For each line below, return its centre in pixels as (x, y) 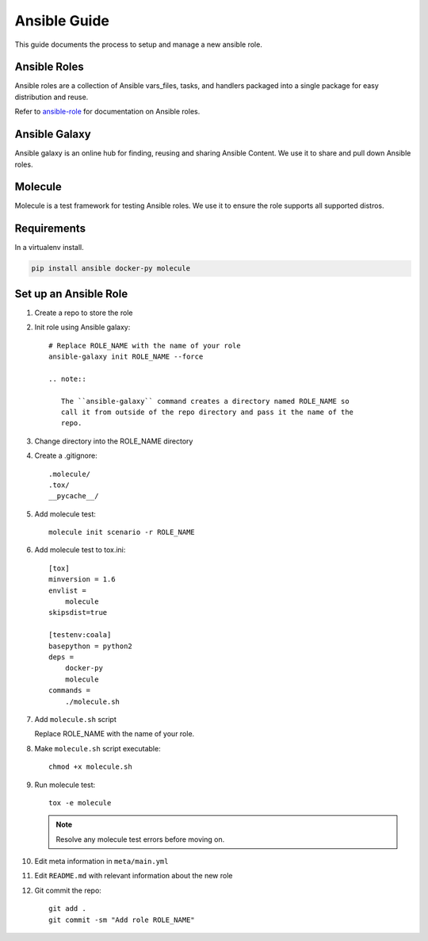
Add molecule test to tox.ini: (80, 550)
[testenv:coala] (80, 635)
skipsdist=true (78, 613)
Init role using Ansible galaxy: (82, 327)
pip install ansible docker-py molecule (111, 269)
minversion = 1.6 (82, 580)
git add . (67, 909)
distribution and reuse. (52, 97)
